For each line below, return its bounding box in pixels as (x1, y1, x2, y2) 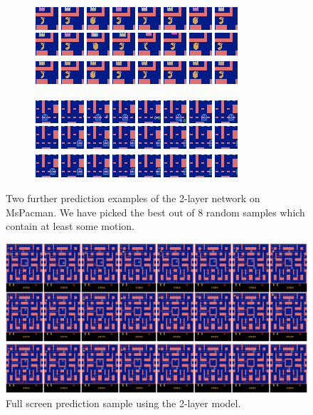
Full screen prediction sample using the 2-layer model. (6, 395, 241, 410)
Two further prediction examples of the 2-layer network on (6, 191, 260, 206)
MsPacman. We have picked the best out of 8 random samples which (6, 204, 305, 219)
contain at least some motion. (6, 219, 134, 233)
